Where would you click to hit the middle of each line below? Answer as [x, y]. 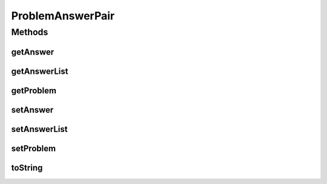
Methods [30, 32]
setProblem [34, 148]
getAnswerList [40, 71]
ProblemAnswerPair [63, 16]
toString [27, 167]
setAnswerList [39, 129]
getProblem [34, 90]
